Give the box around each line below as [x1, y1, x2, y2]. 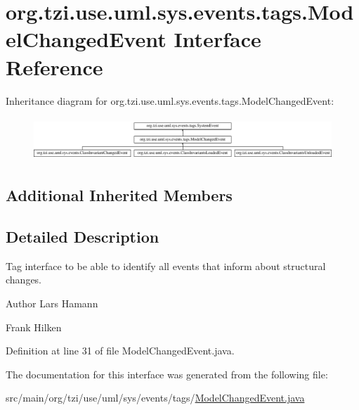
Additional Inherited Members [6, 184, 233, 206]
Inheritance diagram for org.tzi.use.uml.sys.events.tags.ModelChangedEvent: [6, 93, 334, 108]
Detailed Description [6, 225, 159, 247]
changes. [6, 272, 42, 287]
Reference [6, 52, 103, 81]
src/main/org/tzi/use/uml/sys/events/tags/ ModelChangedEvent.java [6, 390, 305, 405]
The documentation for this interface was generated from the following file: [6, 366, 328, 381]
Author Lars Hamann [6, 295, 98, 310]
